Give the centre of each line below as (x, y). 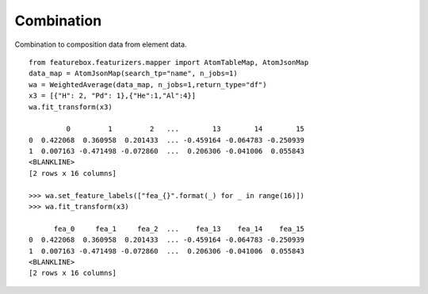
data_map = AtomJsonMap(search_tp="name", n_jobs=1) (133, 74)
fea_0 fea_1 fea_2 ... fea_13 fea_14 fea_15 (179, 229)
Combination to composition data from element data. (101, 44)
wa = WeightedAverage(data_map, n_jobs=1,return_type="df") (148, 84)
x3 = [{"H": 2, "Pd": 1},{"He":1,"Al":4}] (113, 96)
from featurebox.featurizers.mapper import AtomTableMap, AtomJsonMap (169, 62)
